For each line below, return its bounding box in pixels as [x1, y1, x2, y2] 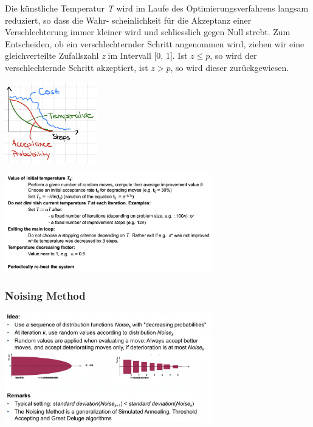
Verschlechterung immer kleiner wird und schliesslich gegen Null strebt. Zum [5, 25, 291, 38]
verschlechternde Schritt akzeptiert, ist [5, 61, 148, 73]
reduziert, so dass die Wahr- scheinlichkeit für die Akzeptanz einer [5, 13, 252, 26]
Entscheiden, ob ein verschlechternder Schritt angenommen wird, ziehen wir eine [5, 37, 304, 50]
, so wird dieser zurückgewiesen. [170, 61, 289, 73]
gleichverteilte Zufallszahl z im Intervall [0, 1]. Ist [5, 49, 188, 62]
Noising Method [5, 288, 86, 303]
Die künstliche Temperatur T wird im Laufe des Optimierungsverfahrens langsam [5, 2, 309, 14]
